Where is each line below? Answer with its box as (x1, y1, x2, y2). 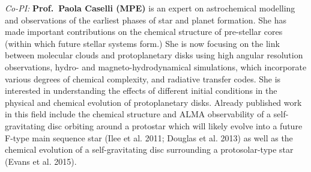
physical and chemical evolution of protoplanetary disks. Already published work (5, 96, 302, 108)
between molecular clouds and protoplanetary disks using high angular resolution (5, 49, 303, 61)
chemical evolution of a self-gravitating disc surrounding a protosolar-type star (5, 143, 294, 156)
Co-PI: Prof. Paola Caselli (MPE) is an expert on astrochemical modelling (5, 2, 295, 14)
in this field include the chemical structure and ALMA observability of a (5, 108, 271, 120)
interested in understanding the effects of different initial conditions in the (5, 84, 277, 97)
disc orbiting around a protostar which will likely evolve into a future (47, 119, 303, 132)
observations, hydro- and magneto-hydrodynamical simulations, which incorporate (5, 60, 307, 73)
